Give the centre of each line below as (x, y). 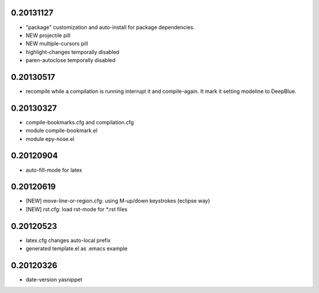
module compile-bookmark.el (61, 131)
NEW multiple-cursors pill (57, 44)
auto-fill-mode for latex (54, 170)
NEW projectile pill (48, 35)
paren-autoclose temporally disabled (71, 60)
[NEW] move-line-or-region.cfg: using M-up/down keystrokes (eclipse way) (118, 201)
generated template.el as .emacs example (77, 249)
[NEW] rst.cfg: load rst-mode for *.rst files (77, 209)
